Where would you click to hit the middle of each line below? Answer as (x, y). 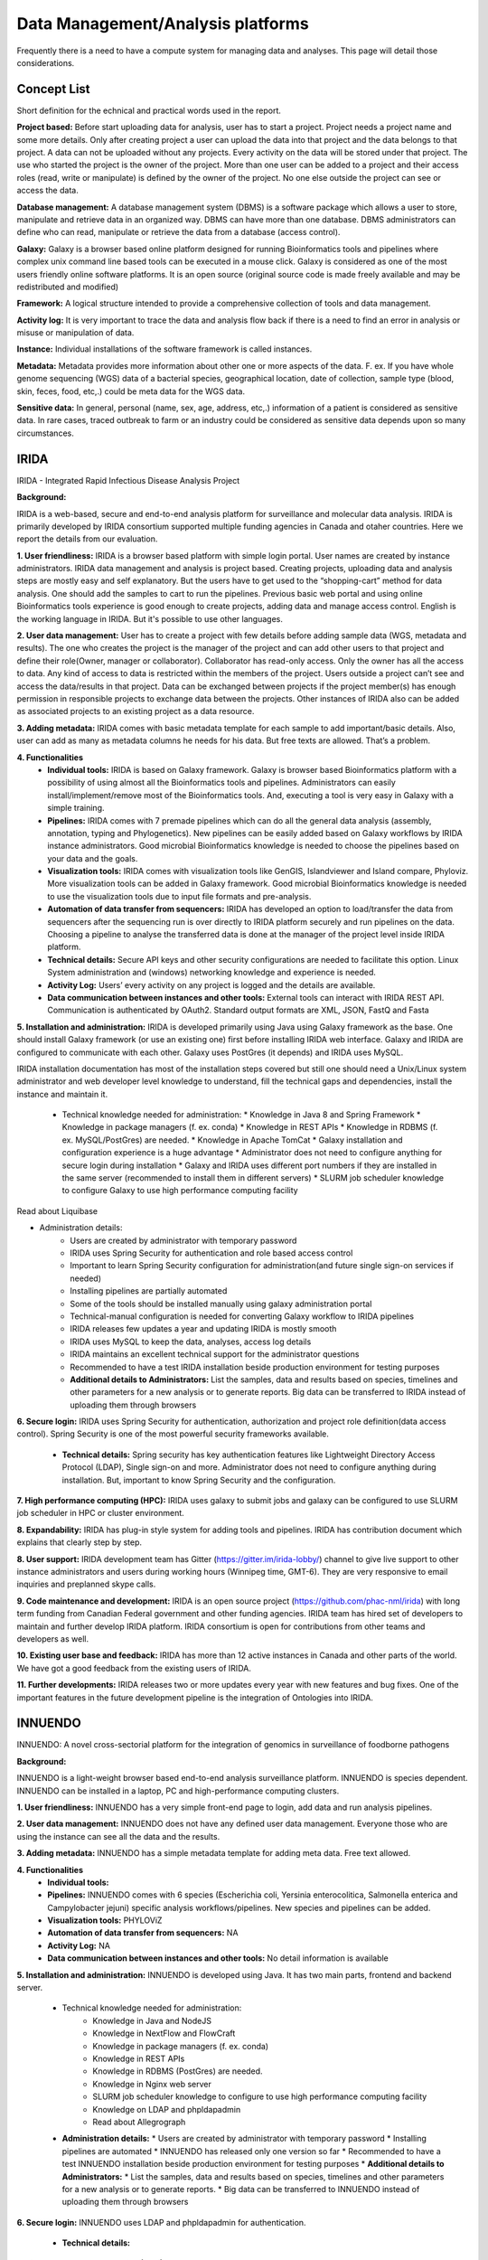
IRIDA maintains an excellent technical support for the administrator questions (215, 1354)
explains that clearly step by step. (80, 1542)
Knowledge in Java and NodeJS (152, 2020)
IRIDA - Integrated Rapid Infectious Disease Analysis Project (128, 480)
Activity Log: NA (79, 1945)
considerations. (46, 62)
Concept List (53, 89)
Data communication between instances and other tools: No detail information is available (218, 1958)
